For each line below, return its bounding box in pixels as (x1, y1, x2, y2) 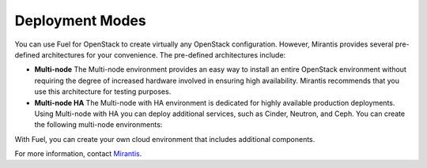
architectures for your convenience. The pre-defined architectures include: (41, 50, 286, 59)
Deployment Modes (14, 12, 146, 29)
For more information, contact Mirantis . (14, 149, 142, 159)
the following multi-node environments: (34, 120, 163, 129)
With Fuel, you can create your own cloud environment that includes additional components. (14, 134, 316, 144)
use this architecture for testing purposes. (34, 87, 172, 96)
